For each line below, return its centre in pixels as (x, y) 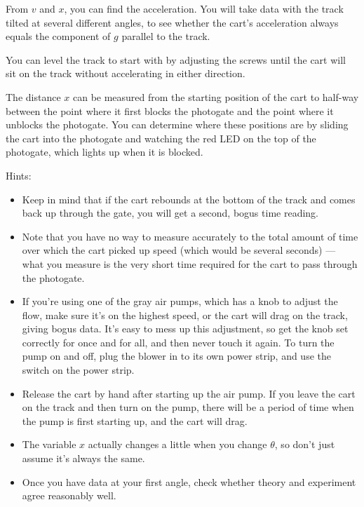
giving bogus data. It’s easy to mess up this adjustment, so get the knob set (185, 329)
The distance (33, 96)
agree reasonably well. (69, 495)
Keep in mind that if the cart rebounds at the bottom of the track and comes (189, 199)
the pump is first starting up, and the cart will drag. (135, 420)
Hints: (19, 175)
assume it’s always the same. (83, 458)
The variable (49, 444)
